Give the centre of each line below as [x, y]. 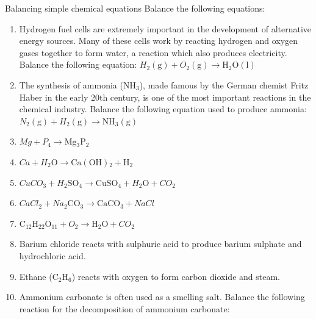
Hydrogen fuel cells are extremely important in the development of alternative [165, 28]
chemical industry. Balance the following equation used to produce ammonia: [163, 109]
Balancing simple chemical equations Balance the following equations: [135, 8]
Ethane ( [36, 276]
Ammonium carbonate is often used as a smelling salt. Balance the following [162, 297]
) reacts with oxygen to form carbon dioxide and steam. [176, 276]
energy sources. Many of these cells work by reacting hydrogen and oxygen [159, 41]
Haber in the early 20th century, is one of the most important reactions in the [165, 97]
